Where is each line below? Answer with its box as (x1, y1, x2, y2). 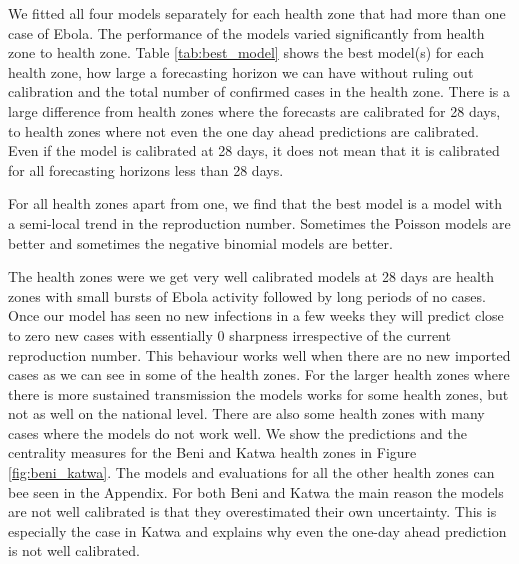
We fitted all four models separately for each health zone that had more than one (8, 3, 506, 23)
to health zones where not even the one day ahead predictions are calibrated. (8, 120, 479, 141)
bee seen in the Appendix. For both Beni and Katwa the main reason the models (8, 481, 504, 502)
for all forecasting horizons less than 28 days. (8, 159, 284, 180)
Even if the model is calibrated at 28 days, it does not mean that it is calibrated (8, 140, 500, 161)
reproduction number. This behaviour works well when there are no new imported (8, 344, 511, 365)
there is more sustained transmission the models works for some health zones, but (8, 383, 509, 404)
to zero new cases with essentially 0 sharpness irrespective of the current (8, 324, 451, 345)
